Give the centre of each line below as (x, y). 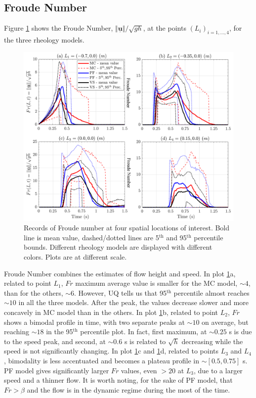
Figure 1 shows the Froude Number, (59, 28)
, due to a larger (218, 370)
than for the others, (34, 292)
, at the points (165, 28)
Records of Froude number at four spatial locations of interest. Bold (127, 228)
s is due (240, 332)
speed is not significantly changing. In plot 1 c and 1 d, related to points (111, 351)
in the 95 (60, 332)
